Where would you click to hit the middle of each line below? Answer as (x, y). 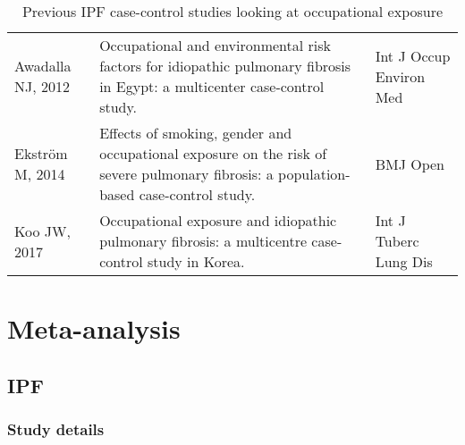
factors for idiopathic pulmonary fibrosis (225, 66)
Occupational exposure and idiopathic (218, 220)
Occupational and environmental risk (216, 45)
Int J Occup (413, 55)
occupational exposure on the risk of (213, 153)
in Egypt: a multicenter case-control (212, 86)
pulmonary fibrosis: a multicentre (203, 241)
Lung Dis (404, 261)
